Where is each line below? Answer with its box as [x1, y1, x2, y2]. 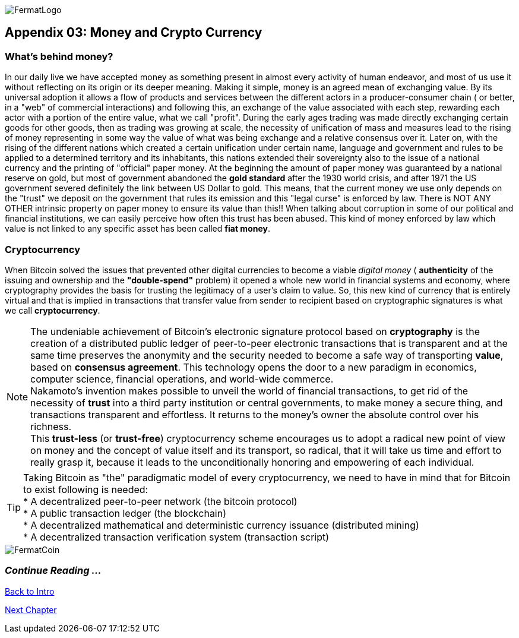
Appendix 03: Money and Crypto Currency [5, 25, 262, 40]
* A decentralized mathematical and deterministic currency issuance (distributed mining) [23, 519, 419, 531]
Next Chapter [5, 604, 57, 615]
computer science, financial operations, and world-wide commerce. [30, 372, 334, 385]
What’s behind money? [5, 50, 113, 62]
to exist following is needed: [23, 483, 148, 495]
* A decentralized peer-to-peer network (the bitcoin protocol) [23, 495, 298, 507]
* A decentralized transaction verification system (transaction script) [23, 530, 330, 543]
